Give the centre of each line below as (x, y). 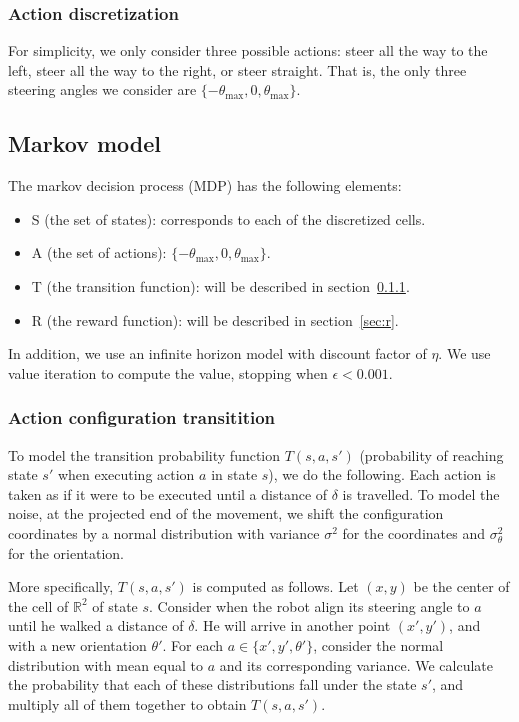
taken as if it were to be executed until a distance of (168, 493)
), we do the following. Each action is (382, 474)
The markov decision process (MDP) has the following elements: (205, 185)
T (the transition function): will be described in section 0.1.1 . (220, 285)
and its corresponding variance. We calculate (356, 664)
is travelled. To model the (421, 493)
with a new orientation (77, 644)
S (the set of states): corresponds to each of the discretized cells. (228, 218)
